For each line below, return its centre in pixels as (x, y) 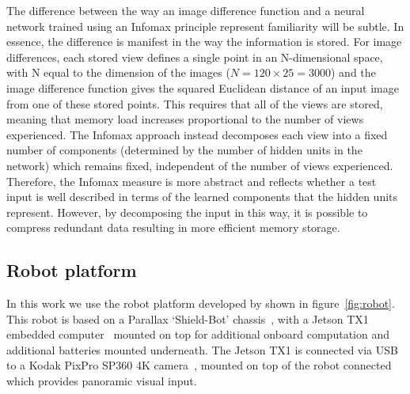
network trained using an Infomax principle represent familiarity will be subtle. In (205, 26)
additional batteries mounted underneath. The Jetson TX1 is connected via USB (202, 349)
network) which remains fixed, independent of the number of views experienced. (200, 165)
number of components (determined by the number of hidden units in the (184, 150)
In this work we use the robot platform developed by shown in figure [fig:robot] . (201, 303)
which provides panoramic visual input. (102, 381)
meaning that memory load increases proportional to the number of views (185, 119)
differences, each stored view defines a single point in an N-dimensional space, (195, 57)
